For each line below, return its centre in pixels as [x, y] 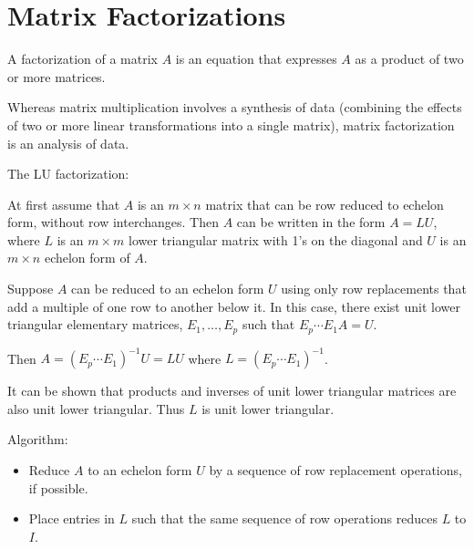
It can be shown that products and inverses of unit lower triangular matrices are [232, 391]
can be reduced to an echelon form [168, 289]
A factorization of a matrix [82, 59]
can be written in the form [311, 222]
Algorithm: [38, 439]
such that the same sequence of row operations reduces [284, 518]
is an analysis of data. [68, 143]
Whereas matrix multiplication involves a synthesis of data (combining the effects [235, 107]
